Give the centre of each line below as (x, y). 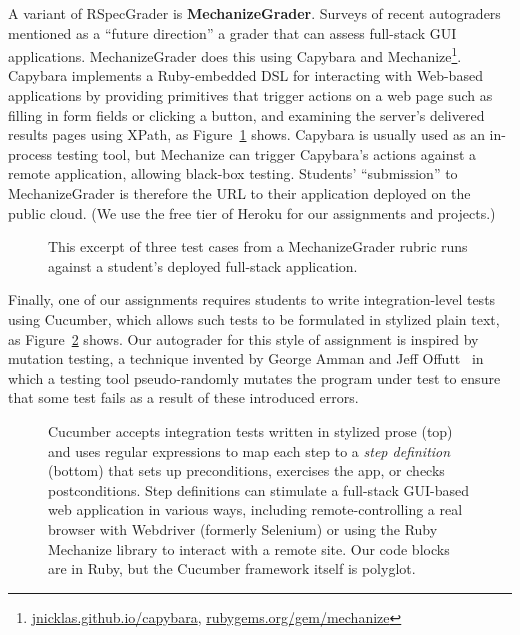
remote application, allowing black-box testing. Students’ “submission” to (233, 173)
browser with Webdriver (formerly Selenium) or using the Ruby (243, 528)
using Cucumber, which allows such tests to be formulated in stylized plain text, (254, 318)
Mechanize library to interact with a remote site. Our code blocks (249, 548)
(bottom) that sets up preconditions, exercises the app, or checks (246, 470)
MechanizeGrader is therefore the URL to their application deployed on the (239, 193)
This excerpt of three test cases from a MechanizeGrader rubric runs (258, 246)
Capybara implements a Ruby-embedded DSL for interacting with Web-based (245, 75)
